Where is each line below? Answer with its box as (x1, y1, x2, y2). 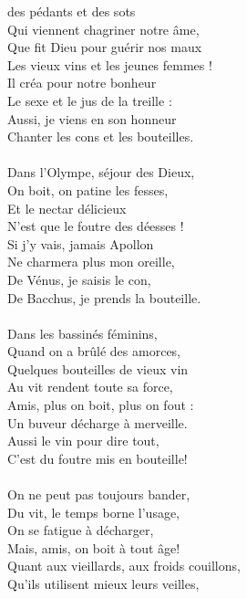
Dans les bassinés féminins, (7, 323, 158, 342)
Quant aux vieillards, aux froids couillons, (7, 556, 241, 575)
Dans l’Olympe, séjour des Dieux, (7, 163, 195, 182)
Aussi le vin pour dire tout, (7, 431, 160, 450)
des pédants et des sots (7, 2, 136, 20)
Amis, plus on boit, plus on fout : (7, 395, 194, 415)
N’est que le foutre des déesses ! (7, 216, 184, 236)
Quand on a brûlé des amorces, (7, 342, 181, 361)
